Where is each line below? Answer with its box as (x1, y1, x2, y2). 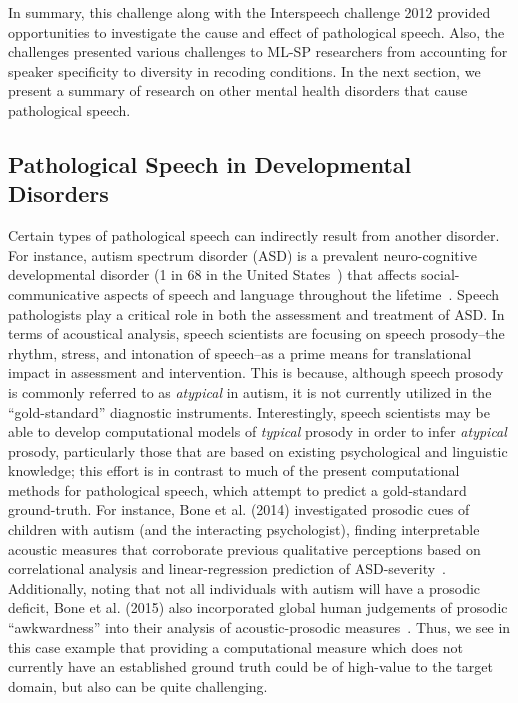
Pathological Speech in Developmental (8, 148, 412, 179)
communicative (8, 283, 100, 304)
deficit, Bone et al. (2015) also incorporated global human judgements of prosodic (8, 597, 508, 618)
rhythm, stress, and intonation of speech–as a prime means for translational (8, 342, 472, 363)
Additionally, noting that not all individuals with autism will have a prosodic (8, 577, 481, 598)
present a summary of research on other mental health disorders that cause (8, 80, 468, 101)
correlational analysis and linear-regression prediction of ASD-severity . (8, 558, 447, 579)
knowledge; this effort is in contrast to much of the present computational (8, 460, 460, 481)
